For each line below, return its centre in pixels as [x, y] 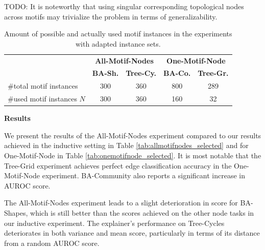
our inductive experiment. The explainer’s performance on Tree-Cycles [114, 223]
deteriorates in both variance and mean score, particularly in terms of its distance [132, 233]
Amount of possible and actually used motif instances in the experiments [118, 34]
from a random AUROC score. [52, 243]
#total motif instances [43, 86]
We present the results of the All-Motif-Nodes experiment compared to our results [133, 135]
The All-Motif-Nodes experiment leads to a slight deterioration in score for [121, 203]
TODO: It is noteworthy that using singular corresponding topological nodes [124, 6]
